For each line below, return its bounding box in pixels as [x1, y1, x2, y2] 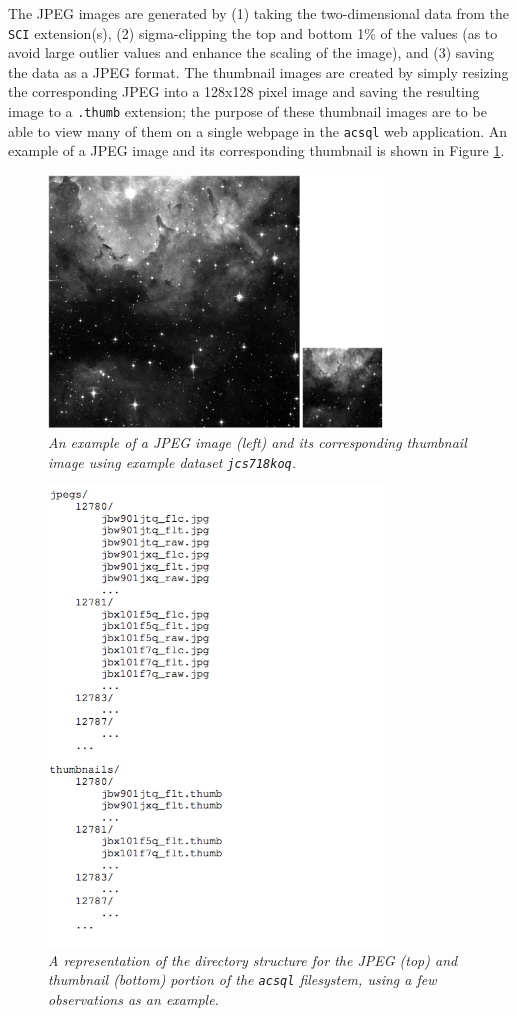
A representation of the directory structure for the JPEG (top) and [48, 949, 458, 970]
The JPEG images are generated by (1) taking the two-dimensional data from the [8, 3, 510, 23]
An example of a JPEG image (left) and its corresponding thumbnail [48, 432, 467, 453]
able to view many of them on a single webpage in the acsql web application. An [8, 120, 508, 141]
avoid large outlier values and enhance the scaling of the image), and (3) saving [8, 42, 495, 63]
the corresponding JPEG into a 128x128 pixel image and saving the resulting [8, 81, 480, 102]
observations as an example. [48, 988, 219, 1009]
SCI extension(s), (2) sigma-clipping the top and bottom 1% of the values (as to [8, 22, 498, 43]
